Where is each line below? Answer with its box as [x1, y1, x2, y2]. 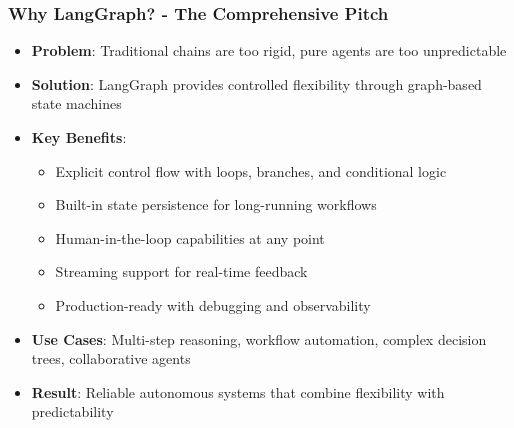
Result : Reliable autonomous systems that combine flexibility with [31, 381, 445, 402]
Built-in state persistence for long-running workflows [55, 194, 377, 215]
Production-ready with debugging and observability [55, 294, 371, 315]
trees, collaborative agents [31, 348, 191, 369]
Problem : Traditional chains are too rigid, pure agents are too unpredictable [31, 40, 507, 61]
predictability [31, 401, 114, 422]
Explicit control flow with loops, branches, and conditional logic [55, 160, 447, 181]
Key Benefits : [31, 127, 127, 147]
